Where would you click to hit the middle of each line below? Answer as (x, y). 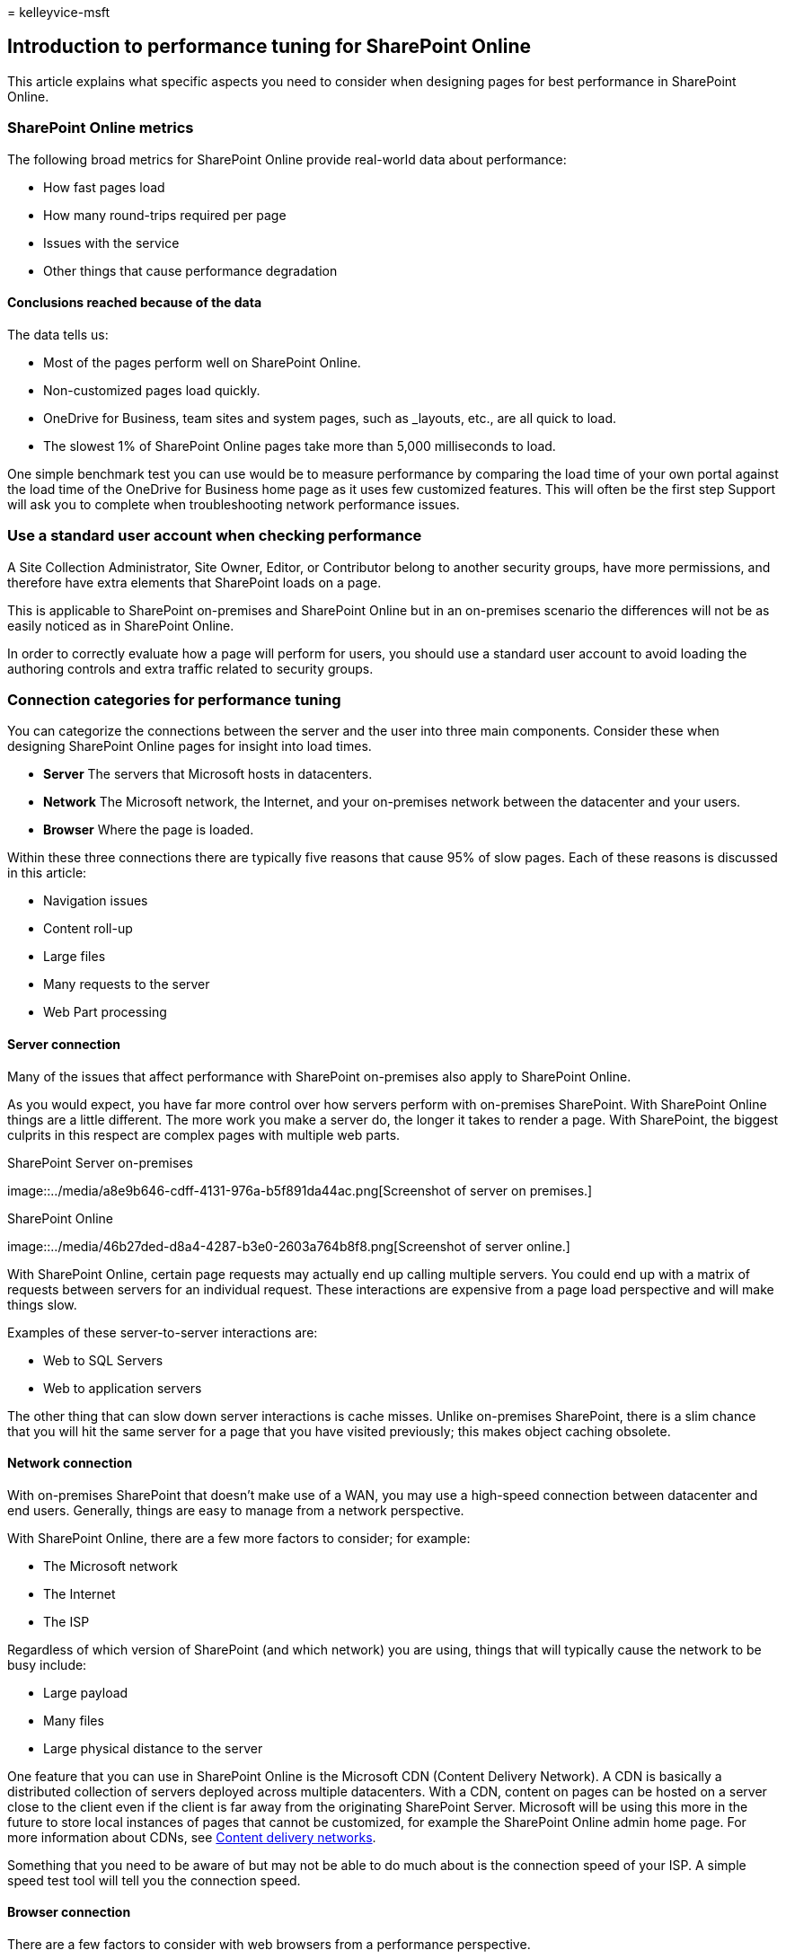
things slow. (42, 1304)
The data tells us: (58, 334)
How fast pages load (104, 187)
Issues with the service (111, 243)
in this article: (47, 873)
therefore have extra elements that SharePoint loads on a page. (194, 582)
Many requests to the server (127, 984)
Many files (74, 1720)
